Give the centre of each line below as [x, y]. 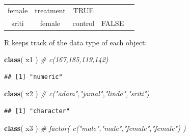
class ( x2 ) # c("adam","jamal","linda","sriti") [77, 93]
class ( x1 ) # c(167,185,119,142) [56, 59]
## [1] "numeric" [33, 77]
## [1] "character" [37, 111]
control [84, 23]
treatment [50, 10]
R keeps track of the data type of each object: [76, 42]
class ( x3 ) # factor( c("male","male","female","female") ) [95, 128]
